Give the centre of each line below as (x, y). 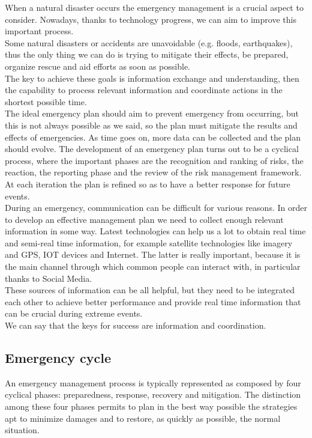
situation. (22, 430)
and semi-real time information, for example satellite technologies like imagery (149, 242)
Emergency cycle (58, 358)
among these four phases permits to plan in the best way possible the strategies (151, 406)
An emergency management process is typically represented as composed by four (153, 382)
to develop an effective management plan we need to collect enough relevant (144, 219)
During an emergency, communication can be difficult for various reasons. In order (156, 208)
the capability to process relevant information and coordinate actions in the (144, 90)
